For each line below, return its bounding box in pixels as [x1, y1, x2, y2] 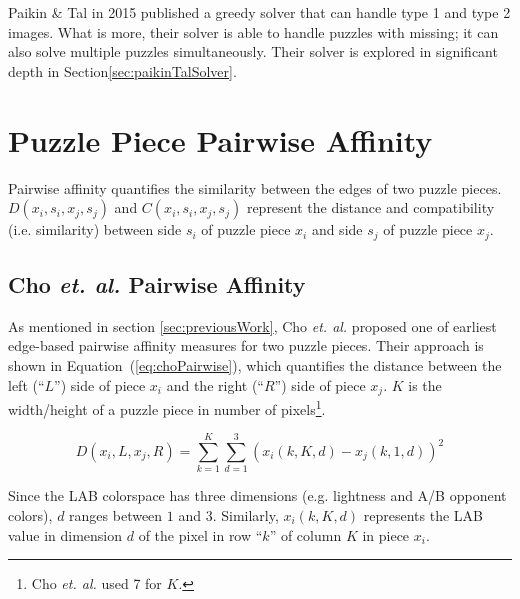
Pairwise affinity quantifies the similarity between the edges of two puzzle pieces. [8, 177, 502, 198]
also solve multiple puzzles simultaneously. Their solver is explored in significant [8, 41, 498, 62]
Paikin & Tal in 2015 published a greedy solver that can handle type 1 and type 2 [8, 2, 511, 22]
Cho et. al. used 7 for [31, 573, 162, 594]
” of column [269, 524, 342, 545]
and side [311, 219, 363, 240]
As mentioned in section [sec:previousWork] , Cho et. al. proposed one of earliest [8, 315, 497, 336]
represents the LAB [363, 504, 483, 525]
